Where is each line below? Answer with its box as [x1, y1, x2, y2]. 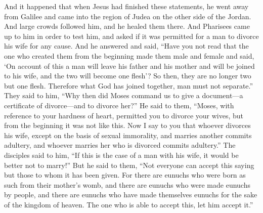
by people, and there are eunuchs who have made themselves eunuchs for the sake [4, 189, 257, 200]
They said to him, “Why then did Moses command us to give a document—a [4, 90, 243, 101]
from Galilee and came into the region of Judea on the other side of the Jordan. [4, 11, 251, 21]
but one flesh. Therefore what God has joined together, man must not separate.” [4, 80, 253, 91]
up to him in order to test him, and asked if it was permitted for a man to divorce [4, 30, 259, 41]
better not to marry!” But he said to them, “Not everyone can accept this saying [4, 159, 254, 170]
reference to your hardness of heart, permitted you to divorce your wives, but [4, 110, 244, 120]
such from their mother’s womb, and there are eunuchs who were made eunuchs [4, 179, 250, 190]
